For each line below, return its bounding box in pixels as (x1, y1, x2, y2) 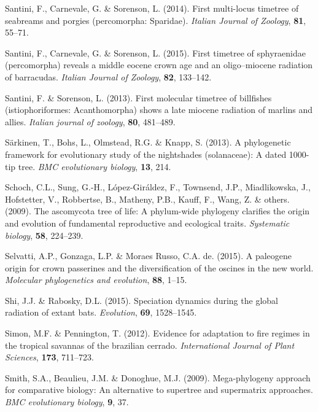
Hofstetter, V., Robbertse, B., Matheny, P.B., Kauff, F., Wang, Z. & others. (5, 192, 290, 205)
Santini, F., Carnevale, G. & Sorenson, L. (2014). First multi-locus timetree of (5, 2, 299, 14)
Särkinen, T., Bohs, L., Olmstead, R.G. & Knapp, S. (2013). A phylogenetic (5, 136, 291, 149)
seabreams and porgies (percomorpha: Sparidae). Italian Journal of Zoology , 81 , (5, 14, 306, 26)
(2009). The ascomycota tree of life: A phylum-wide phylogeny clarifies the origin (5, 204, 310, 217)
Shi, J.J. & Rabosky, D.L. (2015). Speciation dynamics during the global (5, 293, 278, 306)
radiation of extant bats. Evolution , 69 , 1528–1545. (5, 306, 197, 319)
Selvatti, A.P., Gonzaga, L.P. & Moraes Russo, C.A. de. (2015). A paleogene (5, 249, 292, 262)
